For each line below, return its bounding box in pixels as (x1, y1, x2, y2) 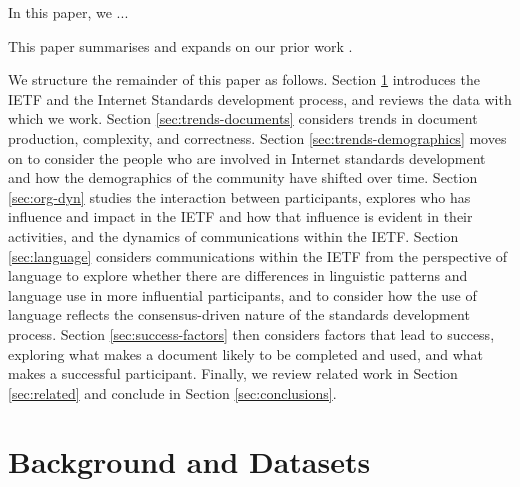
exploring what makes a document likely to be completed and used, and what (8, 343, 484, 364)
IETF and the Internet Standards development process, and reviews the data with (8, 88, 512, 109)
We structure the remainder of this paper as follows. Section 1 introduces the (8, 69, 480, 90)
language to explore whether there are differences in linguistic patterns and (8, 265, 468, 286)
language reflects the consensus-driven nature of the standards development (8, 304, 470, 325)
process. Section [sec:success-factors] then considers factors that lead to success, (8, 323, 495, 344)
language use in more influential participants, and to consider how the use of (8, 284, 477, 305)
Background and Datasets (8, 441, 371, 482)
